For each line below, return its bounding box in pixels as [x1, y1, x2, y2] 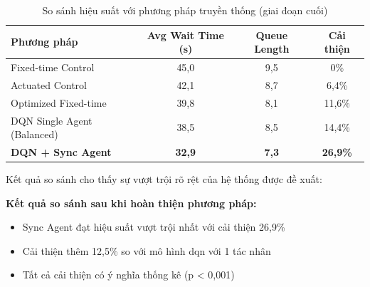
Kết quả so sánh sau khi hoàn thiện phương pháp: [6, 195, 257, 210]
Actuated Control [11, 77, 87, 92]
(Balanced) [11, 127, 58, 142]
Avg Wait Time [147, 27, 224, 42]
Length [254, 41, 290, 56]
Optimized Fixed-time [11, 95, 107, 110]
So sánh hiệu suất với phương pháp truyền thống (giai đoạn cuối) [42, 3, 328, 17]
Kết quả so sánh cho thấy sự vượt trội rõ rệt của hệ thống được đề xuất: [6, 172, 322, 187]
